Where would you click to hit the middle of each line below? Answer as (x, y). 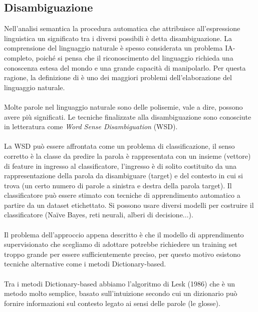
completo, (19, 57)
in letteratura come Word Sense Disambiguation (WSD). (91, 126)
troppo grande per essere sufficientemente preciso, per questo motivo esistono (122, 254)
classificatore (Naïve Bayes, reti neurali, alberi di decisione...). (99, 215)
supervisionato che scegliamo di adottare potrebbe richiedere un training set (121, 244)
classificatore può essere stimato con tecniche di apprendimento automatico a (122, 195)
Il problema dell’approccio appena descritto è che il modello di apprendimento (124, 234)
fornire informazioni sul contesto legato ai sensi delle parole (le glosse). (112, 303)
